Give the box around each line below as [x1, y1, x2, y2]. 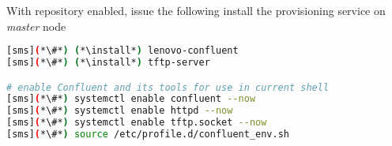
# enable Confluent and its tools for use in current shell [6, 81, 330, 93]
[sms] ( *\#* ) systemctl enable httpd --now [6, 105, 233, 117]
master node [6, 17, 66, 34]
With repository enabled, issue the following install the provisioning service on [6, 2, 386, 18]
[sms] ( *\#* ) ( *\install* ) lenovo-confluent [6, 45, 239, 57]
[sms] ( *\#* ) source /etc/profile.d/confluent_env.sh [6, 129, 289, 140]
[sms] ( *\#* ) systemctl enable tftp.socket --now [6, 117, 267, 129]
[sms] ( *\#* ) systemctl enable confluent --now [6, 93, 256, 105]
